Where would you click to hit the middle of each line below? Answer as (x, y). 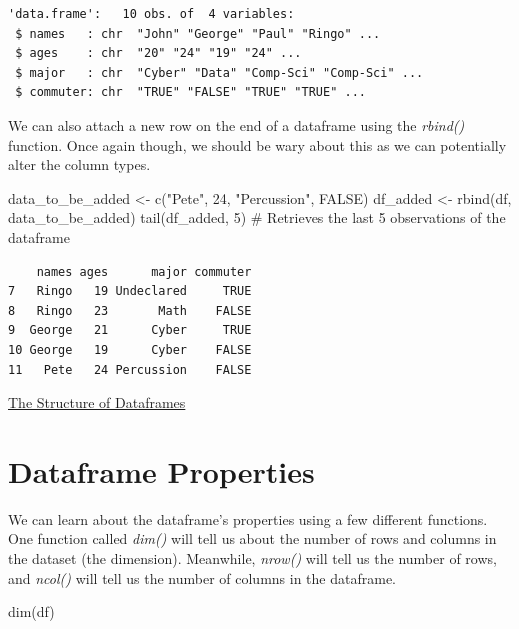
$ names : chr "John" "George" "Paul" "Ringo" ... (198, 33)
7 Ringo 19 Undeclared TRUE (130, 291)
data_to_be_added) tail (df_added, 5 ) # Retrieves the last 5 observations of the (257, 217)
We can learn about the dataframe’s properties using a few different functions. (248, 518)
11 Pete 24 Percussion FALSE (130, 369)
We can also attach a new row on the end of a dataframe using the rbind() (236, 124)
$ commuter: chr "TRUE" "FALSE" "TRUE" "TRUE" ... (190, 92)
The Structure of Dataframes (97, 402)
